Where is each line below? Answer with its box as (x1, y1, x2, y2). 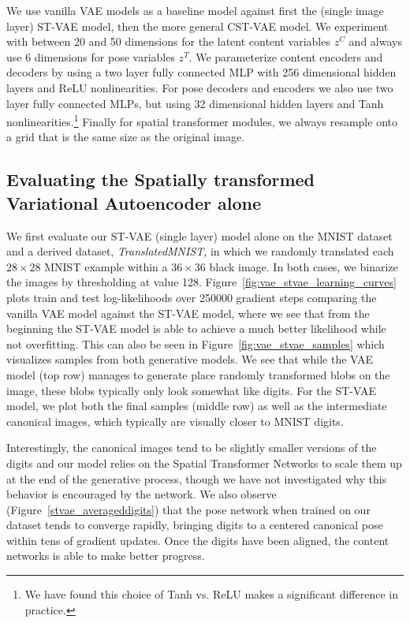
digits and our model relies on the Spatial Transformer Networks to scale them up (6, 454, 402, 471)
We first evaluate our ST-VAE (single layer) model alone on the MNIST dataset (6, 227, 393, 244)
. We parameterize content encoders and (188, 48, 383, 65)
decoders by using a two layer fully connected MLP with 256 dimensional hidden (6, 64, 397, 80)
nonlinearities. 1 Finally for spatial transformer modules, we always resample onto (6, 111, 397, 129)
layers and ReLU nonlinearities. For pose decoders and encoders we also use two (6, 79, 393, 95)
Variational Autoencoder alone (6, 190, 261, 215)
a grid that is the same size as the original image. (6, 129, 245, 145)
